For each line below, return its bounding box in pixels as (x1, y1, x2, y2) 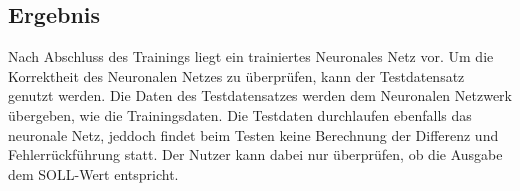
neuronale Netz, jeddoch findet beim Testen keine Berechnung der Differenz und (8, 124, 499, 145)
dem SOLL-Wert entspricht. (8, 163, 179, 184)
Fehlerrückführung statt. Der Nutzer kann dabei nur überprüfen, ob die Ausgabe (8, 144, 503, 165)
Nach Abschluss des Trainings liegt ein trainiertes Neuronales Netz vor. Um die (8, 46, 494, 67)
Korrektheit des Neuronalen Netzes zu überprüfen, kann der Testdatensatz (8, 65, 465, 86)
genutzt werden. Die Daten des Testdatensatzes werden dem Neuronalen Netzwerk (8, 85, 512, 106)
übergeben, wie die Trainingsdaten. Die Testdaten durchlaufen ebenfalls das (8, 104, 472, 125)
